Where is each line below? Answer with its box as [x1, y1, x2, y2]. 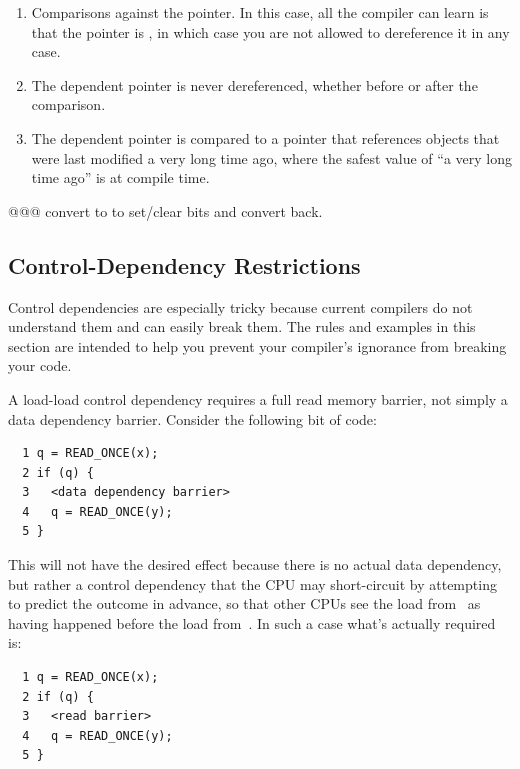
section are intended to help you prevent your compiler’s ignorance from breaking [8, 335, 507, 356]
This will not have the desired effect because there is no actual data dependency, [8, 554, 502, 575]
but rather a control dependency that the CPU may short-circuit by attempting [8, 573, 497, 594]
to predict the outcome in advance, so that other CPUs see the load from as [8, 593, 481, 614]
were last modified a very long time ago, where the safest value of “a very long [31, 147, 513, 168]
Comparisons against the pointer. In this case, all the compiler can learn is [31, 2, 489, 22]
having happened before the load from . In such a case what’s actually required [8, 612, 496, 633]
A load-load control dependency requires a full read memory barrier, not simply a [8, 388, 508, 409]
